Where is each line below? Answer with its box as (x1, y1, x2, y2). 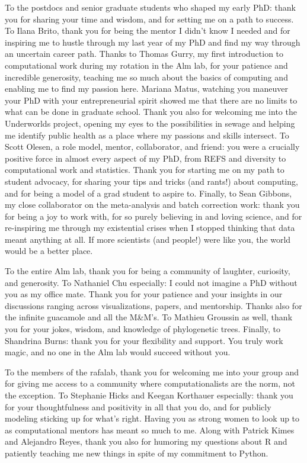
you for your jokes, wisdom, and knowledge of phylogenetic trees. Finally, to (5, 323, 280, 335)
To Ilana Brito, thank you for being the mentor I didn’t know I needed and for (5, 24, 290, 37)
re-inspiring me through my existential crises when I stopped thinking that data (5, 221, 295, 234)
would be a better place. (5, 245, 93, 257)
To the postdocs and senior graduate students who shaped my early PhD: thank (5, 1, 296, 13)
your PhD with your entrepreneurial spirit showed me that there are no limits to (5, 94, 298, 106)
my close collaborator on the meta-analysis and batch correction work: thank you (5, 198, 300, 211)
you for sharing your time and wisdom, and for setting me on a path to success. (5, 12, 294, 25)
